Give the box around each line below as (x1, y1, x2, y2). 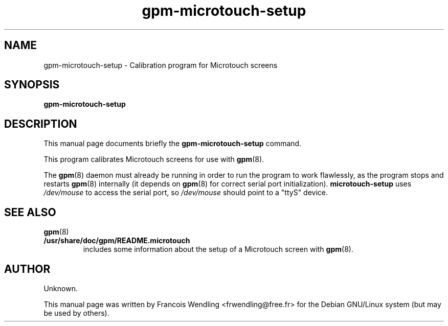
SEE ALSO (4, 205, 56, 219)
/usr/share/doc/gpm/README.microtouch (43, 236, 190, 245)
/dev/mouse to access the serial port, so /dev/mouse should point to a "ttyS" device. (43, 188, 328, 197)
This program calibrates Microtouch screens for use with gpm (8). (43, 155, 264, 164)
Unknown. (43, 284, 78, 293)
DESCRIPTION (4, 117, 77, 130)
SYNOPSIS (4, 78, 60, 91)
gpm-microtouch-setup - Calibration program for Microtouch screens (43, 60, 278, 69)
